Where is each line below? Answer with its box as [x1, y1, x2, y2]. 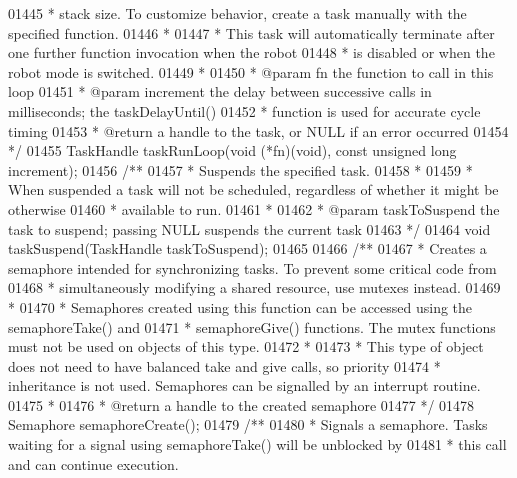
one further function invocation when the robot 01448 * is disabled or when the [8, 42, 495, 63]
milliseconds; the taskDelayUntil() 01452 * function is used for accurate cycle [8, 100, 481, 121]
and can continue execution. [8, 453, 179, 474]
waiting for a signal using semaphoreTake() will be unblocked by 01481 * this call [8, 434, 507, 455]
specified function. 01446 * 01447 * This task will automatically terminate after [8, 22, 495, 43]
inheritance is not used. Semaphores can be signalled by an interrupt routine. [8, 375, 481, 396]
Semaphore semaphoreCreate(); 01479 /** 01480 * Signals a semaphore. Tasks [8, 414, 488, 435]
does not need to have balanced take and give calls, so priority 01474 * [8, 355, 441, 376]
